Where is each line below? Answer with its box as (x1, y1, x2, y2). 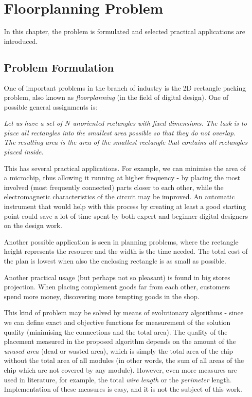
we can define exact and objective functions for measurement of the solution (4, 317, 231, 327)
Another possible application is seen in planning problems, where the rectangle (4, 236, 239, 246)
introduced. (4, 36, 38, 46)
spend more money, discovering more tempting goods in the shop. (4, 291, 199, 301)
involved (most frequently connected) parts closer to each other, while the (4, 182, 224, 192)
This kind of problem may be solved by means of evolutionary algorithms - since (4, 307, 244, 318)
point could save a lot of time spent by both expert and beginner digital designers (4, 210, 248, 221)
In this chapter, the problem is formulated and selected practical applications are (4, 26, 245, 37)
